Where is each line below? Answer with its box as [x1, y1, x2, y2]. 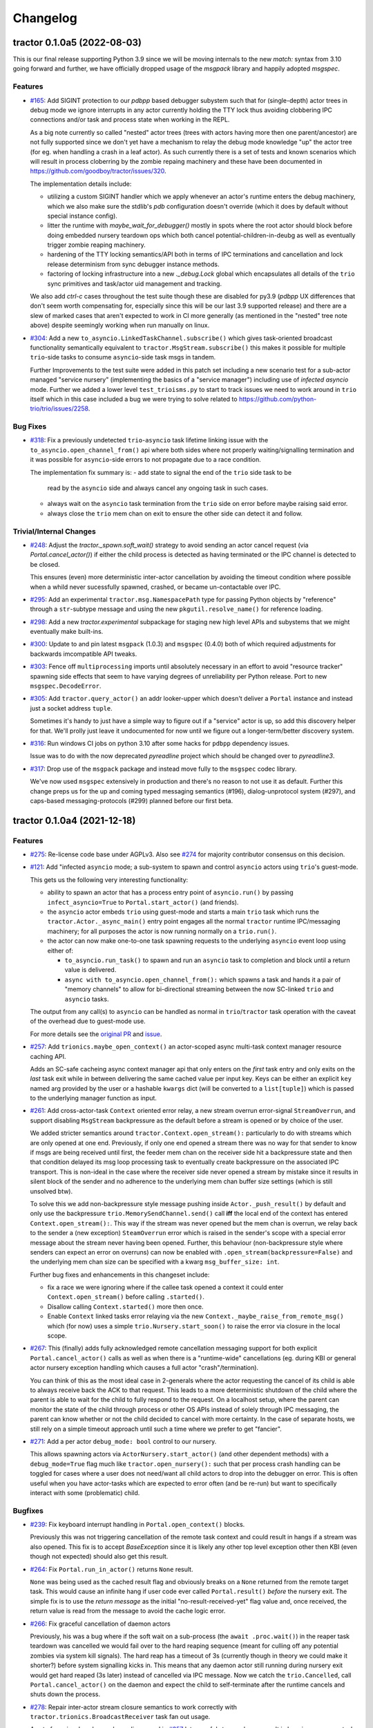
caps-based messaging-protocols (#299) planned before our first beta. [30, 796, 233, 805]
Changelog [12, 10, 77, 26]
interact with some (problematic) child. [30, 1488, 140, 1496]
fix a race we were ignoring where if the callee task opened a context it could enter [47, 1283, 284, 1292]
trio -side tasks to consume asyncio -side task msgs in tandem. [30, 353, 216, 361]
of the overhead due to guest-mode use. [30, 1017, 146, 1026]
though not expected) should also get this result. [30, 1552, 169, 1561]
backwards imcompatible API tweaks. [30, 650, 137, 658]
